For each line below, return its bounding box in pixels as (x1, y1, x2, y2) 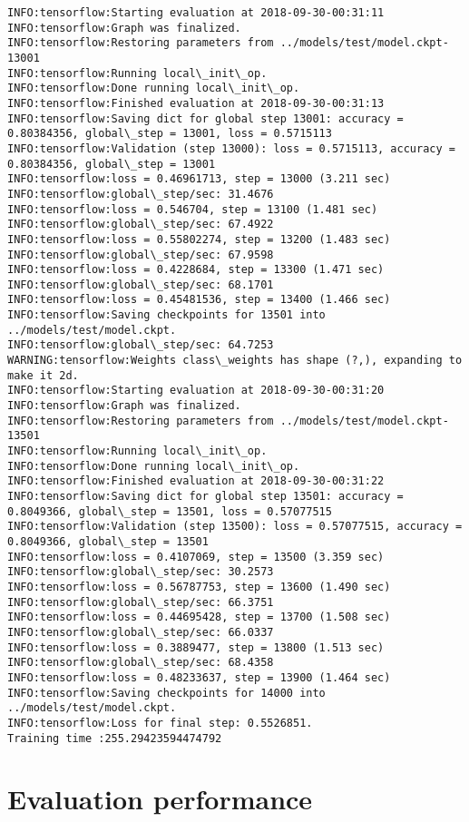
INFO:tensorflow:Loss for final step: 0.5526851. (7, 716, 313, 729)
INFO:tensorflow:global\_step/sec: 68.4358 (7, 656, 274, 670)
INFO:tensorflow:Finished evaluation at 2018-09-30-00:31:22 (7, 475, 385, 488)
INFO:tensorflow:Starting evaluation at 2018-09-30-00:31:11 (7, 6, 385, 19)
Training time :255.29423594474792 (7, 731, 222, 745)
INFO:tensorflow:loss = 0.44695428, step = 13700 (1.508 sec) (7, 611, 391, 624)
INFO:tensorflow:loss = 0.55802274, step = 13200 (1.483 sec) (7, 232, 391, 246)
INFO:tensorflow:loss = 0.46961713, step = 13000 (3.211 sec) (7, 172, 391, 186)
